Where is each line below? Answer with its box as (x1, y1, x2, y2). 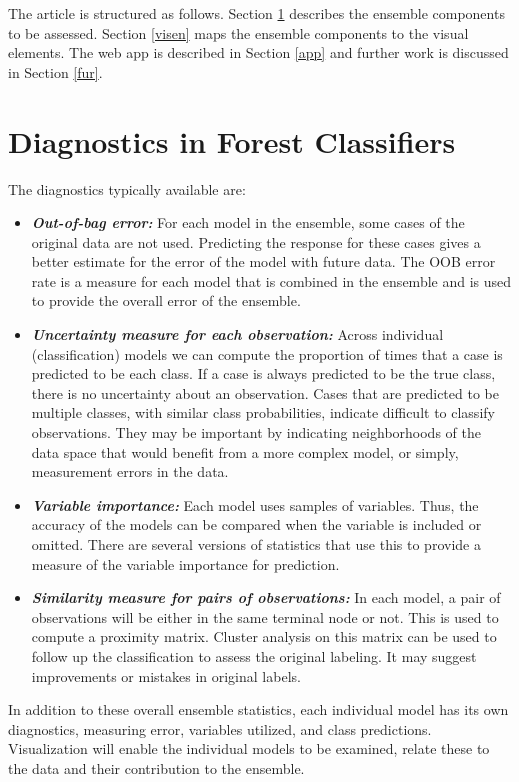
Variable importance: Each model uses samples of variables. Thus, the (31, 494, 479, 515)
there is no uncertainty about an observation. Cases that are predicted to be (31, 382, 499, 403)
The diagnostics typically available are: (8, 178, 246, 199)
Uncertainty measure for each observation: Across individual (31, 324, 444, 345)
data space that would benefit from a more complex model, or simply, (31, 441, 459, 462)
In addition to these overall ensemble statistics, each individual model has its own (8, 699, 509, 720)
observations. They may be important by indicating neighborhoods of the (31, 422, 481, 443)
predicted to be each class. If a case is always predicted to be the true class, (31, 363, 496, 384)
